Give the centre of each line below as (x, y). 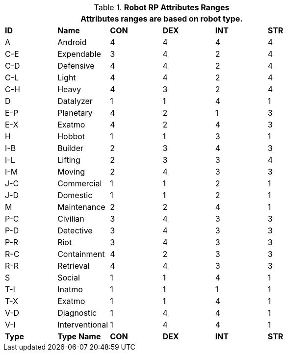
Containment (81, 254)
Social (69, 278)
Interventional (83, 325)
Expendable (79, 54)
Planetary (75, 113)
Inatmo (70, 289)
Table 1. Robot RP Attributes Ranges (162, 7)
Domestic (75, 195)
